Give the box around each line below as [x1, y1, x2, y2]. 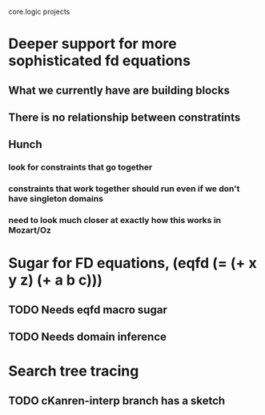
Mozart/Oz [8, 225, 52, 236]
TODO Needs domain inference [8, 330, 167, 344]
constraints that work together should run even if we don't [8, 183, 240, 194]
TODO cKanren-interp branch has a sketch [8, 393, 226, 407]
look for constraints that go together [8, 162, 153, 173]
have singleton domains [8, 194, 104, 205]
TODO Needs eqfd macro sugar [8, 303, 168, 317]
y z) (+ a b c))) [8, 271, 102, 289]
